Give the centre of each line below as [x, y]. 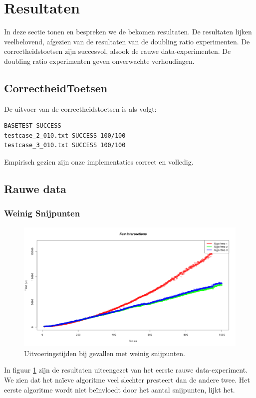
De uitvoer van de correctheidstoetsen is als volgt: [80, 108]
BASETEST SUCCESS [33, 126]
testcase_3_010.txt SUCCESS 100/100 [65, 145]
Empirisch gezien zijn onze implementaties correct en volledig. [99, 162]
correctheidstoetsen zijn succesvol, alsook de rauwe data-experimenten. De [118, 51]
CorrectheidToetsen [56, 88]
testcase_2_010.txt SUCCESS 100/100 [65, 135]
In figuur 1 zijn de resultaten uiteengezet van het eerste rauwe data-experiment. [126, 370]
